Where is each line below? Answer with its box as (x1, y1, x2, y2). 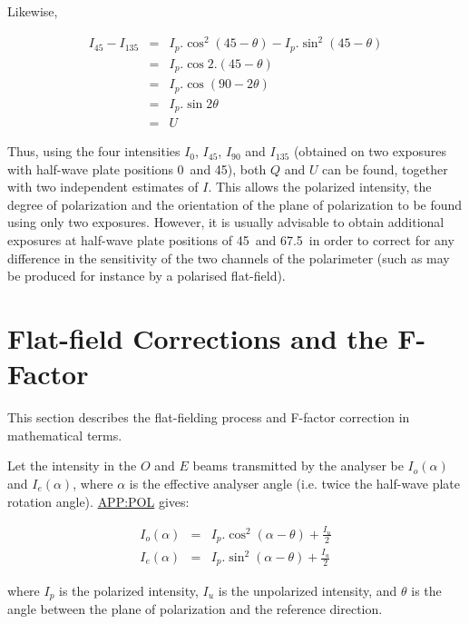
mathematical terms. (7, 425, 122, 444)
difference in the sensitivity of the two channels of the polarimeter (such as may (7, 248, 450, 267)
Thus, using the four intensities (7, 142, 181, 161)
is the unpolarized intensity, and (218, 580, 397, 599)
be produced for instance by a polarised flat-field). (7, 266, 286, 285)
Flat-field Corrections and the (7, 320, 388, 356)
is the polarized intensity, (59, 580, 199, 599)
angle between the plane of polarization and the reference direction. (7, 599, 383, 618)
